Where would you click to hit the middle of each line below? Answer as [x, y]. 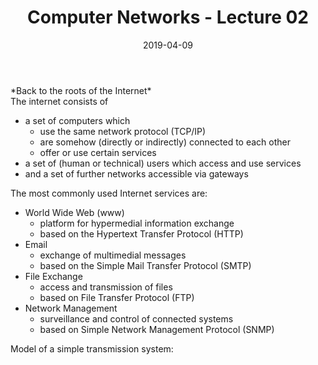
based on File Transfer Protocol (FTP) [117, 297]
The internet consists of [59, 101]
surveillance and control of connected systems [136, 318]
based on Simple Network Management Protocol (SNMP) [157, 329]
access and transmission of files [106, 287]
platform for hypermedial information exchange [137, 223]
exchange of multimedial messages [113, 255]
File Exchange [53, 276]
